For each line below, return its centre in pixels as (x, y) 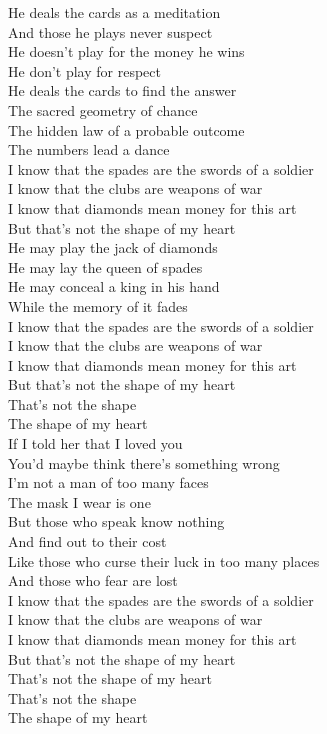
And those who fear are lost (93, 580)
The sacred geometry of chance (103, 109)
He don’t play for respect (84, 70)
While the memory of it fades (98, 305)
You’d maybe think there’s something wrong (144, 462)
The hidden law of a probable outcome (126, 129)
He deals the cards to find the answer (122, 90)
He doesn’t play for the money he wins (126, 51)
